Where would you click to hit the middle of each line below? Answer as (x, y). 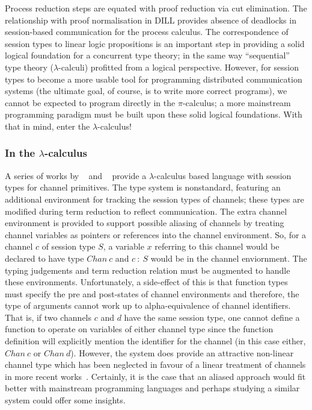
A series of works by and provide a (76, 175)
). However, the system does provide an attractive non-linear (182, 352)
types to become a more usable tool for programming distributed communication (154, 79)
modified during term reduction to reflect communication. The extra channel (146, 211)
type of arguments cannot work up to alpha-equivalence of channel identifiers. (148, 305)
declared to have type (44, 258)
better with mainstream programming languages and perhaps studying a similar (152, 388)
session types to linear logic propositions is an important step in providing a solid (155, 43)
